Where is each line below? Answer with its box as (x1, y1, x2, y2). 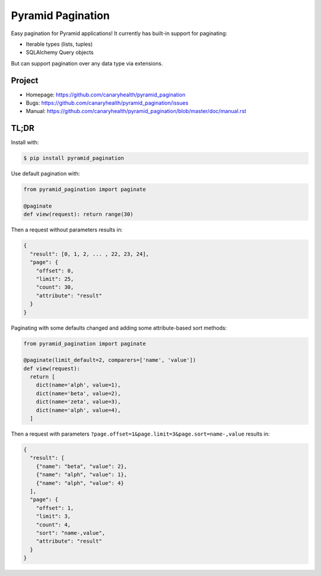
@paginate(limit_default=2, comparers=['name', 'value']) (23, 357, 196, 364)
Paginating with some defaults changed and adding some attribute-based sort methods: (11, 324, 227, 331)
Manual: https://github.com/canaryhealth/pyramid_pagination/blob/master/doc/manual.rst (26, 108, 247, 115)
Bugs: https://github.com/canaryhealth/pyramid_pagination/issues (26, 99, 188, 107)
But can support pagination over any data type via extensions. (11, 60, 163, 67)
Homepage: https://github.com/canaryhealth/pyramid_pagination (26, 91, 185, 98)
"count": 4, (36, 521, 71, 528)
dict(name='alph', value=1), (36, 381, 121, 389)
